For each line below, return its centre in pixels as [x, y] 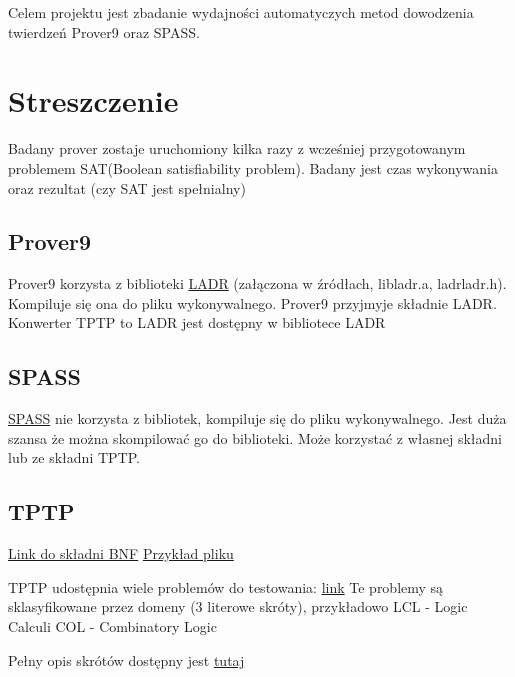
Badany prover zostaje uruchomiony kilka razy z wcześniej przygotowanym [237, 148]
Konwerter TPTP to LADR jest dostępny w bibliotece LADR [197, 322]
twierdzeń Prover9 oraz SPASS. [104, 31]
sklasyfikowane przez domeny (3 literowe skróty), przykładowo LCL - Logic [238, 606]
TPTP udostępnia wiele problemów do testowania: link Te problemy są [226, 586]
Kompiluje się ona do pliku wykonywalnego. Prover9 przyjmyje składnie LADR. [252, 302]
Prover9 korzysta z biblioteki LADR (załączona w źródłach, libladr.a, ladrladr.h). [257, 283]
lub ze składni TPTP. [74, 457]
